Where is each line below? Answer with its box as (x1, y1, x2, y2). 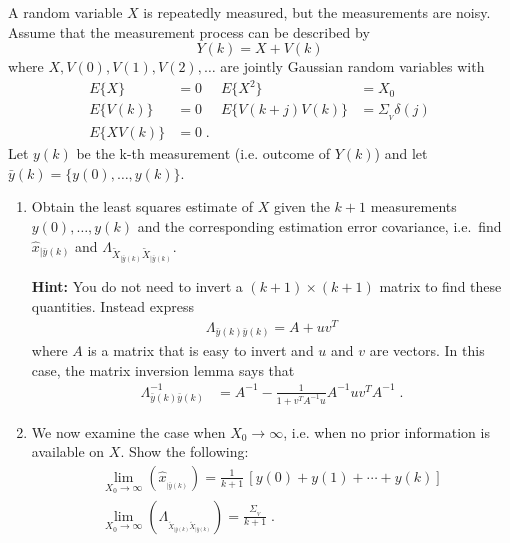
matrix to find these (379, 276, 502, 297)
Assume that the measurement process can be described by (8, 21, 370, 42)
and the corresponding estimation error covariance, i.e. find (137, 216, 502, 237)
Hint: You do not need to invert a (31, 276, 243, 297)
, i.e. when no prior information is (283, 421, 490, 442)
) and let (374, 143, 428, 164)
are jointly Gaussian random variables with (220, 56, 485, 77)
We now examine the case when (31, 421, 226, 442)
